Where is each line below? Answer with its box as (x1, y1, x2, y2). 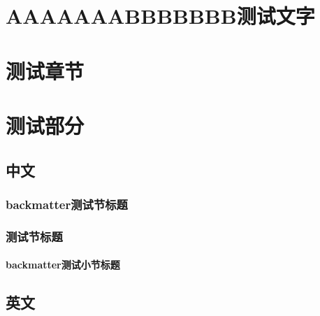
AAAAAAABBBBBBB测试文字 (6, 1, 315, 30)
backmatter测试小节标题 (6, 257, 120, 272)
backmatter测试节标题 (6, 195, 128, 213)
